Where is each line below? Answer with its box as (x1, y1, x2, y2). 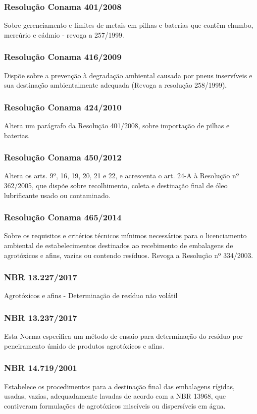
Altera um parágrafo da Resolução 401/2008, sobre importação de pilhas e (4, 120, 230, 131)
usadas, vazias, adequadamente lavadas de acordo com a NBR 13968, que (4, 391, 226, 401)
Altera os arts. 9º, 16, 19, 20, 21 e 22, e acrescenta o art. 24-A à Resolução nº (4, 170, 239, 181)
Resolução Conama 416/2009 (4, 51, 122, 63)
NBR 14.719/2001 (4, 362, 77, 374)
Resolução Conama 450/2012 (4, 151, 122, 163)
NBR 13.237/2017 (4, 311, 77, 323)
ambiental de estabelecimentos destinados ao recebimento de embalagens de (4, 240, 233, 251)
